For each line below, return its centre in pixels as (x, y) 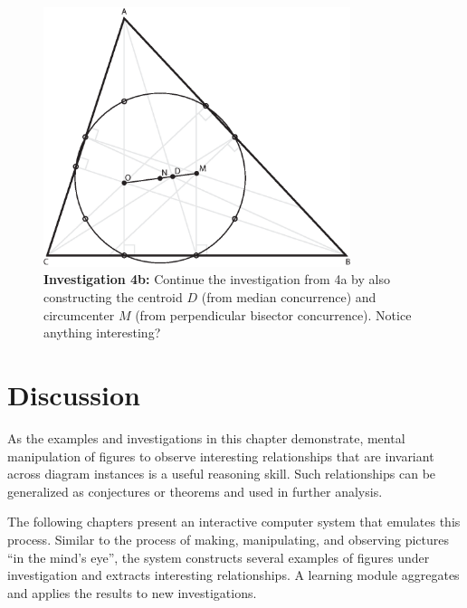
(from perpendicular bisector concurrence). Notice (273, 314)
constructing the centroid (113, 297)
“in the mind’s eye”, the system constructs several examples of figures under (219, 557)
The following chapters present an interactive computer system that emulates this (234, 522)
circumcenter (79, 314)
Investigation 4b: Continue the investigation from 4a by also (217, 279)
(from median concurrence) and (289, 297)
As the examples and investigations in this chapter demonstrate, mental (206, 437)
